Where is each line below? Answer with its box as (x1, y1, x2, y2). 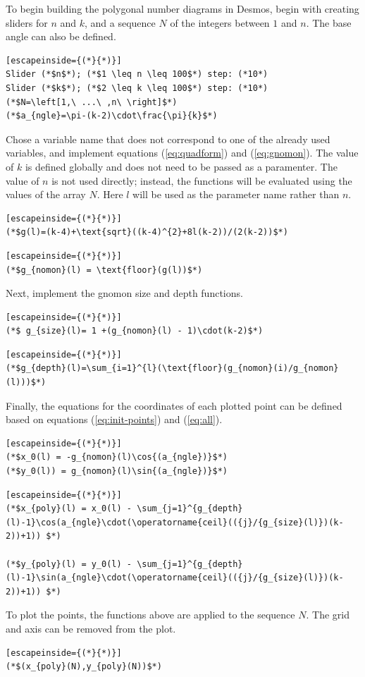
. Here (97, 187, 123, 202)
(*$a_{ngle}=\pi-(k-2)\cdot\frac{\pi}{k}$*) (6, 111, 218, 121)
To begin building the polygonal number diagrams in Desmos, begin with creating (6, 1, 359, 16)
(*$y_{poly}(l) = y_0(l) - (6, 559, 132, 569)
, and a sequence (85, 15, 156, 30)
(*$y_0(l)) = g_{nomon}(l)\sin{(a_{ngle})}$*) (6, 466, 228, 477)
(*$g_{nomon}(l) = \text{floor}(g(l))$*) (6, 264, 203, 275)
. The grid (306, 607, 349, 622)
